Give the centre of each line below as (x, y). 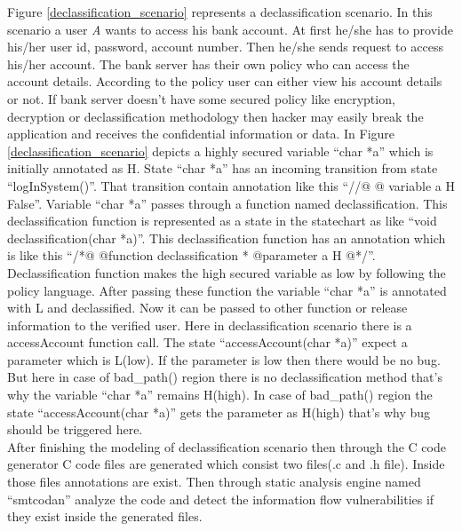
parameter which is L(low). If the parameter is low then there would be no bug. (224, 359)
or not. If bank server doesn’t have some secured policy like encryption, (201, 98)
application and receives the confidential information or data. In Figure (201, 134)
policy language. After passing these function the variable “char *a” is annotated (227, 290)
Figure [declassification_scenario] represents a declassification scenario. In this (220, 12)
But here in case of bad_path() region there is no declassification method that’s (225, 377)
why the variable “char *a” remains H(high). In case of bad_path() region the (220, 395)
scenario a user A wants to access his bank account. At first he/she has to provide (230, 29)
